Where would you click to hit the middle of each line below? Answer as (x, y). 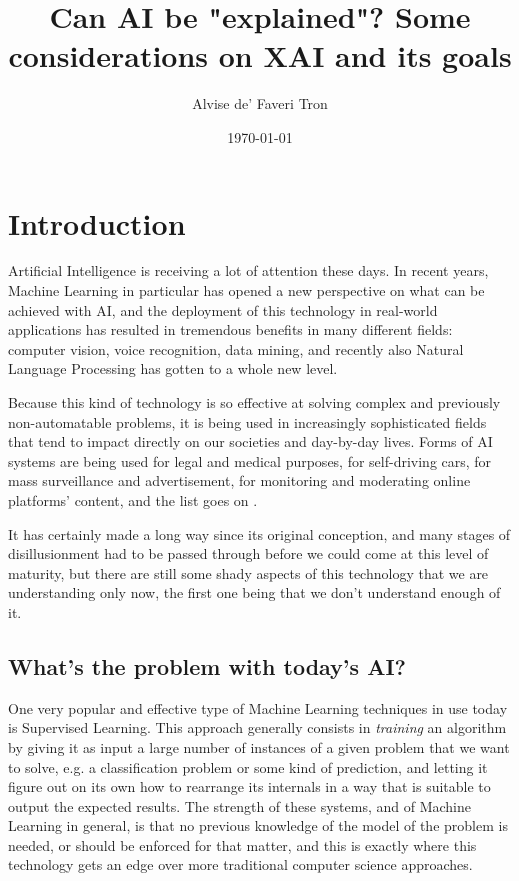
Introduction (97, 222)
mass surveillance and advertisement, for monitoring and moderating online (239, 480)
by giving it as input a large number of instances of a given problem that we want (259, 746)
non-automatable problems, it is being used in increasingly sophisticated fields (247, 421)
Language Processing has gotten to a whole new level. (173, 368)
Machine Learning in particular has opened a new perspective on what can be (246, 290)
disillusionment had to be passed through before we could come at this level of (248, 553)
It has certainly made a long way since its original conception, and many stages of (259, 533)
